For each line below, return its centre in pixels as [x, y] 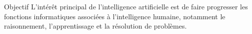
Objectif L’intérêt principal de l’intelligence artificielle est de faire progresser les [126, 6]
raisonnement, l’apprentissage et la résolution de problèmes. [95, 26]
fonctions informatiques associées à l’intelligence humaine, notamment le [115, 16]
